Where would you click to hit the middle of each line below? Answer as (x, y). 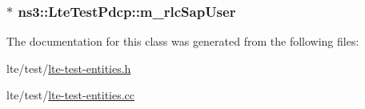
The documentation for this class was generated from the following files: (183, 41)
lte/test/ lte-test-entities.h (69, 68)
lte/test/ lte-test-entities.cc (71, 95)
